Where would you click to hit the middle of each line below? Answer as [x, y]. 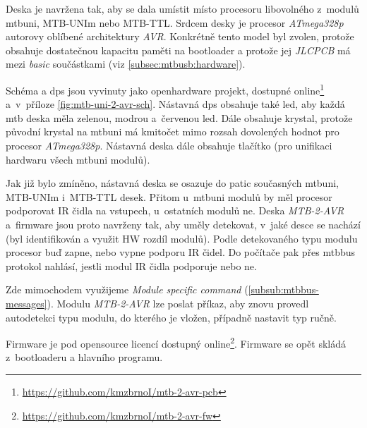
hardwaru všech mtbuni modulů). [78, 159]
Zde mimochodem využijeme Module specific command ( [127, 289]
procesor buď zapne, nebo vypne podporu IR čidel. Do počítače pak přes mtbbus [181, 252]
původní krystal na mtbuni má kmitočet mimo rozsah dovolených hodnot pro [173, 132]
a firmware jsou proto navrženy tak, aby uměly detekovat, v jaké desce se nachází [183, 224]
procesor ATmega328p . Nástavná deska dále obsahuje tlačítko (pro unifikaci [169, 145]
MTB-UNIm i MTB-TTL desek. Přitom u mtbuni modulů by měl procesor [169, 196]
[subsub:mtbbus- [283, 289]
